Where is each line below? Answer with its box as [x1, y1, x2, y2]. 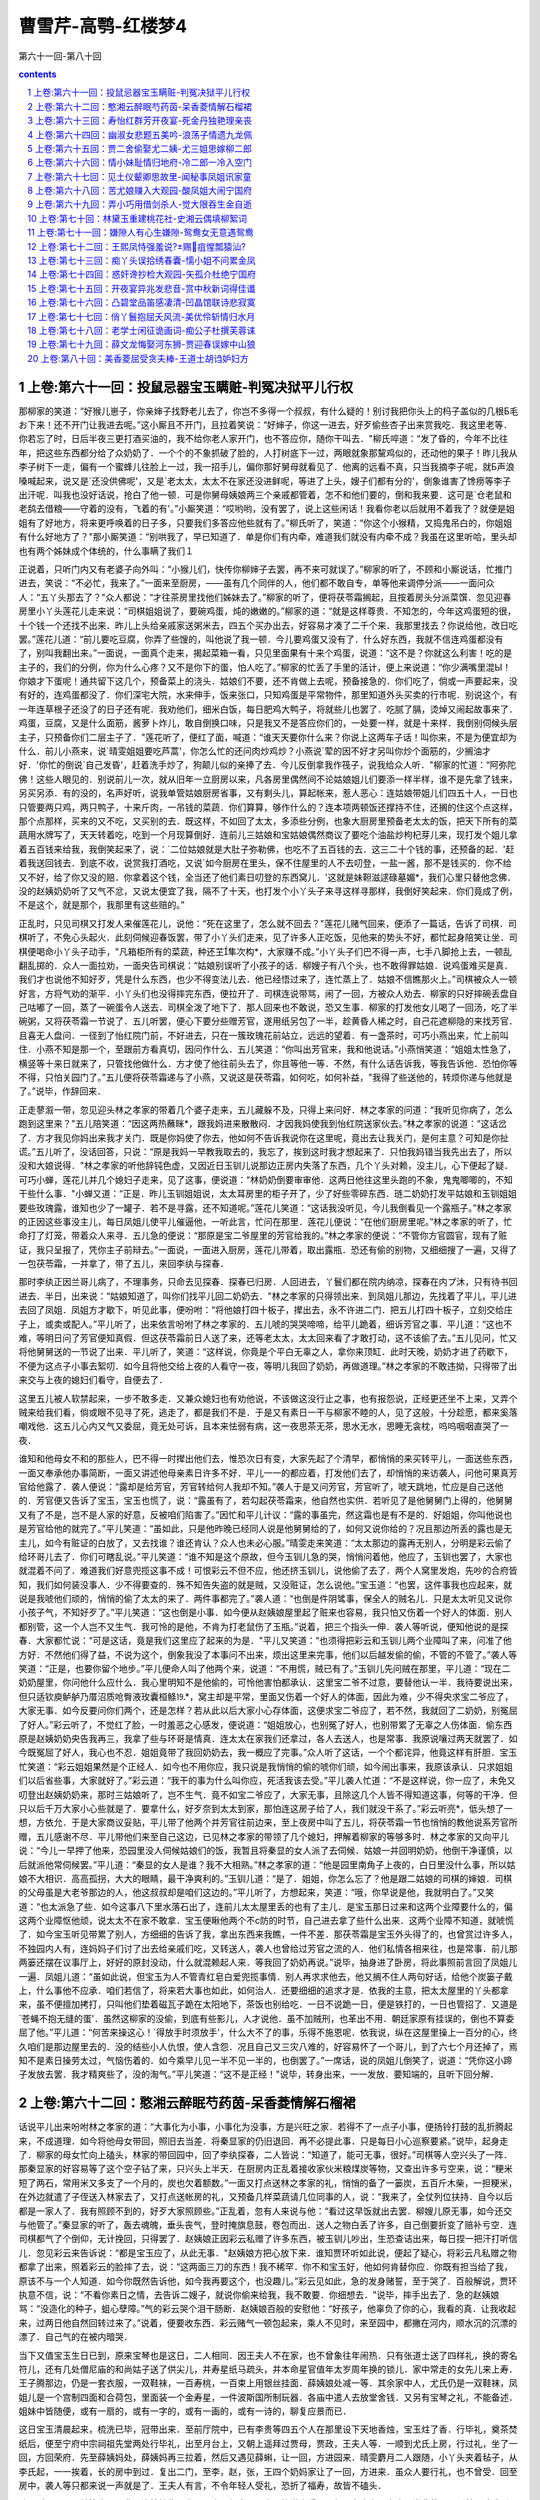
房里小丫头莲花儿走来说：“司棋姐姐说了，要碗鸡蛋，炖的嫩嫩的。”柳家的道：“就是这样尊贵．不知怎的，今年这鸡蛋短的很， [18, 605, 517, 617]
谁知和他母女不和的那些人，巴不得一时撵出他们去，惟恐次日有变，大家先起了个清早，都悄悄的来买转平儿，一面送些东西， [18, 1453, 518, 1465]
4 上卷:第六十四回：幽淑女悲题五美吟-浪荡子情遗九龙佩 [27, 128, 253, 140]
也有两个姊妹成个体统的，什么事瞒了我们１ [18, 545, 194, 557]
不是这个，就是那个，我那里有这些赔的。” [18, 899, 185, 911]
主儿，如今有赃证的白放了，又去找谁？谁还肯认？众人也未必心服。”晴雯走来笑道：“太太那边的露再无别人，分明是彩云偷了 [18, 1536, 513, 1549]
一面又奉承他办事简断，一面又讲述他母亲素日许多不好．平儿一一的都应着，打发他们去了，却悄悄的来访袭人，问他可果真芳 [18, 1466, 518, 1479]
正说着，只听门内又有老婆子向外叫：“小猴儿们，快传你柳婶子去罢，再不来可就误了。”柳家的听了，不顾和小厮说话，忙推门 [18, 563, 513, 575]
